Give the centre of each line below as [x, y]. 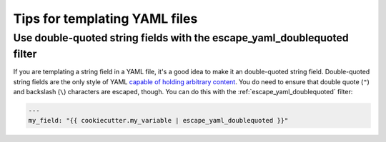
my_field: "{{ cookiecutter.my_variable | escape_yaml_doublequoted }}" [158, 121]
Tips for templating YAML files [105, 19]
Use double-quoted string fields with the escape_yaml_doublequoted [181, 38]
